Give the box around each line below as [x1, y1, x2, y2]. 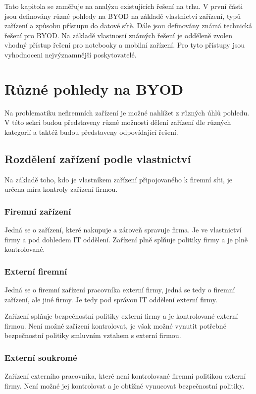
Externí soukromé [4, 351, 77, 363]
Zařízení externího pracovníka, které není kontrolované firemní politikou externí [4, 371, 246, 381]
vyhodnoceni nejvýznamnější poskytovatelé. [4, 49, 137, 59]
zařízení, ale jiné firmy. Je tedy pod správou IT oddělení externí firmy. [4, 294, 217, 304]
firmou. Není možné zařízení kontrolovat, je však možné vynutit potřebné [4, 320, 226, 331]
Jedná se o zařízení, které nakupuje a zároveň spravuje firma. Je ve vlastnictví [4, 225, 242, 235]
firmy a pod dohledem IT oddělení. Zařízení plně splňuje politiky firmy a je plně [4, 234, 248, 244]
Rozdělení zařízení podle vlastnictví [4, 151, 191, 166]
